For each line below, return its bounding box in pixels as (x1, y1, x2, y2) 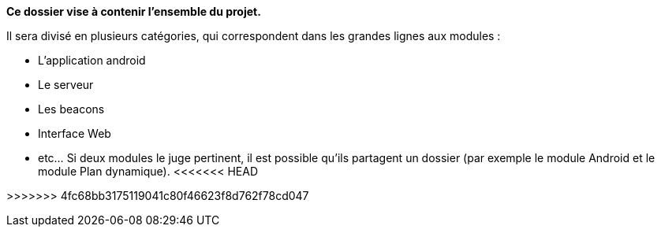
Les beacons (38, 102, 105, 116)
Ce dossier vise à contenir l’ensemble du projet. (6, 5, 261, 18)
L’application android (38, 54, 146, 67)
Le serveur (38, 78, 94, 91)
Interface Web (38, 127, 111, 140)
